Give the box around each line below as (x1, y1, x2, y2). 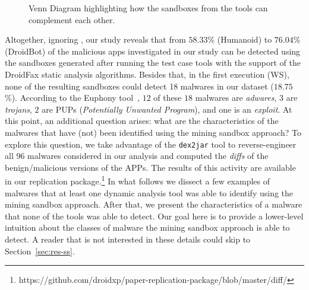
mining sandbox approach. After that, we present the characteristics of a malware (5, 198, 302, 211)
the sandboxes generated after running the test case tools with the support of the (5, 56, 301, 69)
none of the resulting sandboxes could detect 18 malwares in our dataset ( (5, 79, 274, 92)
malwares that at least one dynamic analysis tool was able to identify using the (5, 186, 294, 199)
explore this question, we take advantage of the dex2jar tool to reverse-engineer (5, 138, 297, 150)
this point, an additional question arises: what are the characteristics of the (5, 114, 279, 127)
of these (153, 91, 182, 104)
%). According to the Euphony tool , (5, 91, 140, 104)
